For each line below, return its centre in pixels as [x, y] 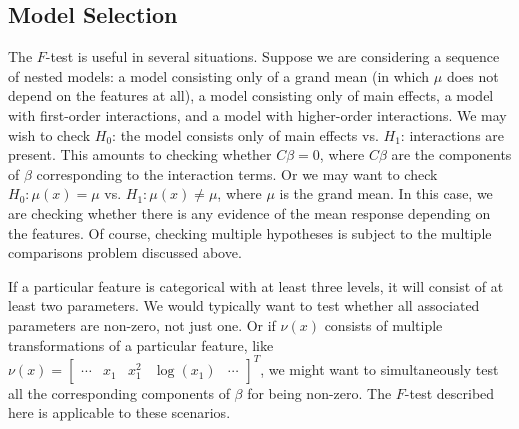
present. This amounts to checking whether [140, 154]
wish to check [49, 134]
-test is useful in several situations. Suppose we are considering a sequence [272, 56]
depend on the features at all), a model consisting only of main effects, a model [251, 95]
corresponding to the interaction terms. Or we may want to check [237, 173]
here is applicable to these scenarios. [119, 412]
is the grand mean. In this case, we [386, 193]
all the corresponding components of [119, 392]
